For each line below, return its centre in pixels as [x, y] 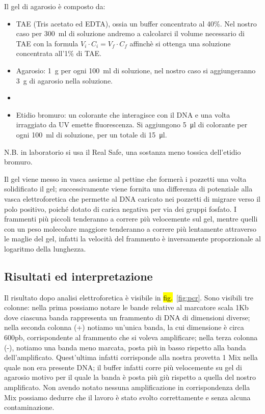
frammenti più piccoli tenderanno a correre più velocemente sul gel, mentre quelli [131, 219]
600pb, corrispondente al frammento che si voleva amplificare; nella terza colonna [131, 337]
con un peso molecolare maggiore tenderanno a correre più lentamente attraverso [130, 228]
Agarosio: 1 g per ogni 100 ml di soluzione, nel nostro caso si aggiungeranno [136, 70]
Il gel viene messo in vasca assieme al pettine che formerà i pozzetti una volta [125, 178]
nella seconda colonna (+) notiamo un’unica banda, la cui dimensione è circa [124, 327]
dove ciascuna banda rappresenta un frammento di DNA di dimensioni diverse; [127, 317]
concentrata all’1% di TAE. [59, 53]
